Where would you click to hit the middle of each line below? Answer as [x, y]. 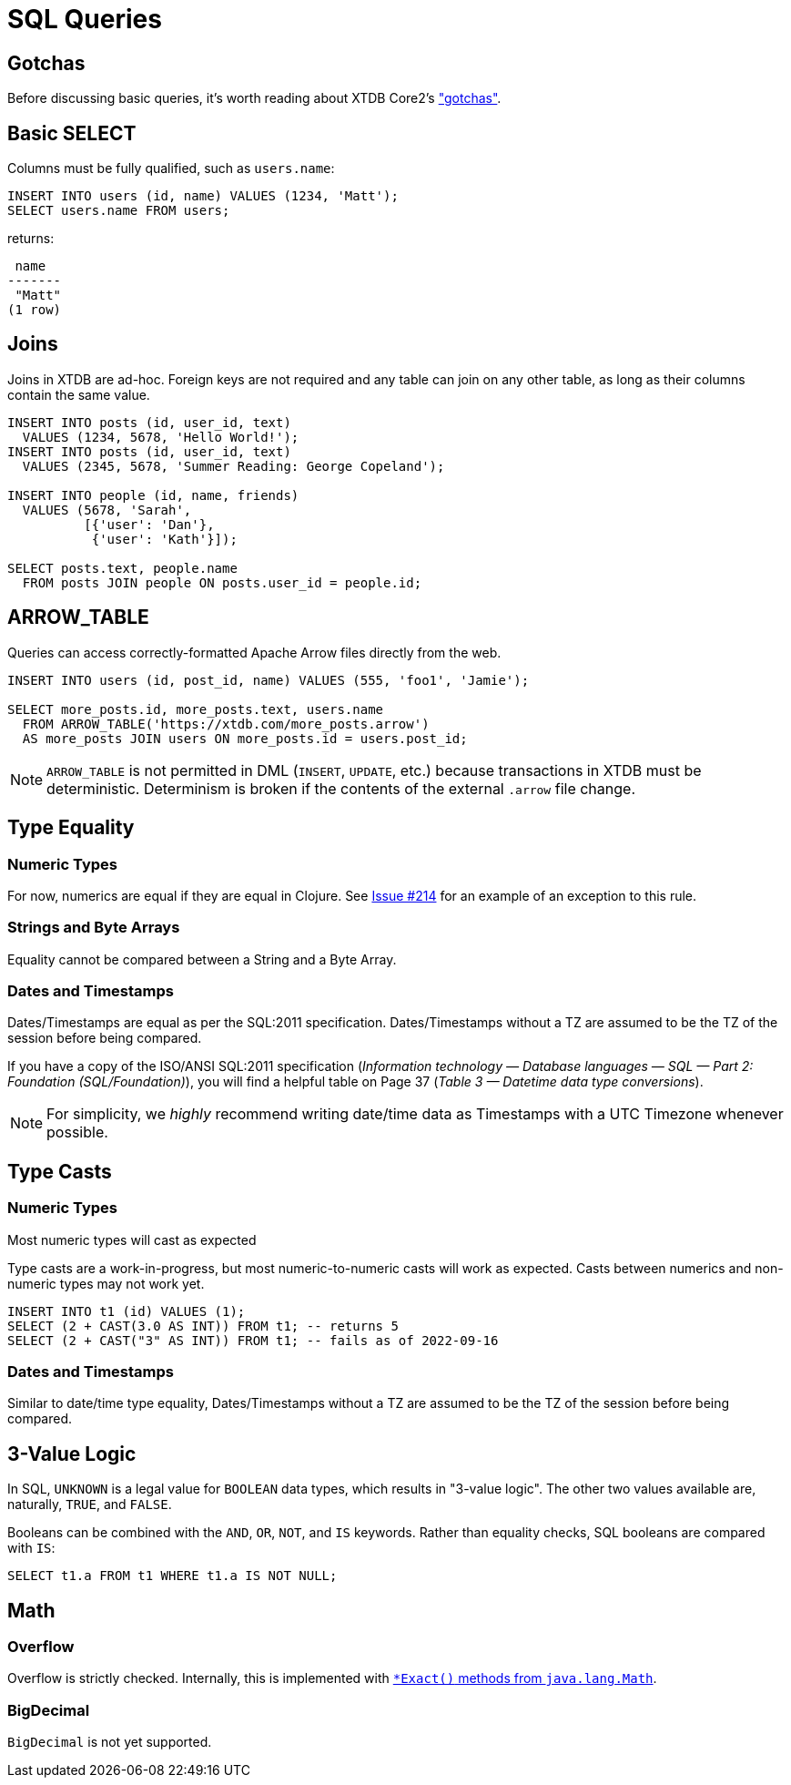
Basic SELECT [72, 133]
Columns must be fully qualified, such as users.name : [171, 168]
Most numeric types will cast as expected [132, 1239]
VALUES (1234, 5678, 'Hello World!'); [161, 437]
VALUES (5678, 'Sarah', [107, 510]
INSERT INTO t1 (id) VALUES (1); [127, 1311]
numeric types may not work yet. [106, 1283]
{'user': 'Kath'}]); [164, 539]
